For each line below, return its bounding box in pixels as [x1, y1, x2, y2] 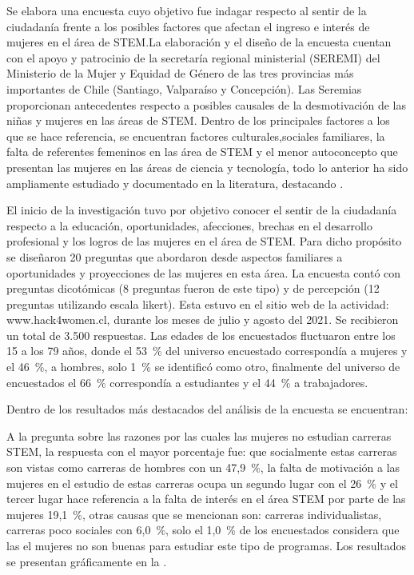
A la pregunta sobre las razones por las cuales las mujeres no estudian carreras [6, 427, 392, 444]
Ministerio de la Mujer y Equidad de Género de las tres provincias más [6, 65, 354, 82]
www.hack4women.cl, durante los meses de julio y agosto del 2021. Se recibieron [6, 311, 399, 328]
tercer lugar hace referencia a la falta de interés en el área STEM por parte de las [6, 490, 406, 507]
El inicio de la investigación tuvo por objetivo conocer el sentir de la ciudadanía [6, 202, 397, 218]
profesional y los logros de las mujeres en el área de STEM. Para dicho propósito [6, 233, 402, 250]
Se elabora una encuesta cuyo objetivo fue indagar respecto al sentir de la [6, 2, 367, 18]
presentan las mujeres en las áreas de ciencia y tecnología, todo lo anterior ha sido [6, 158, 408, 175]
